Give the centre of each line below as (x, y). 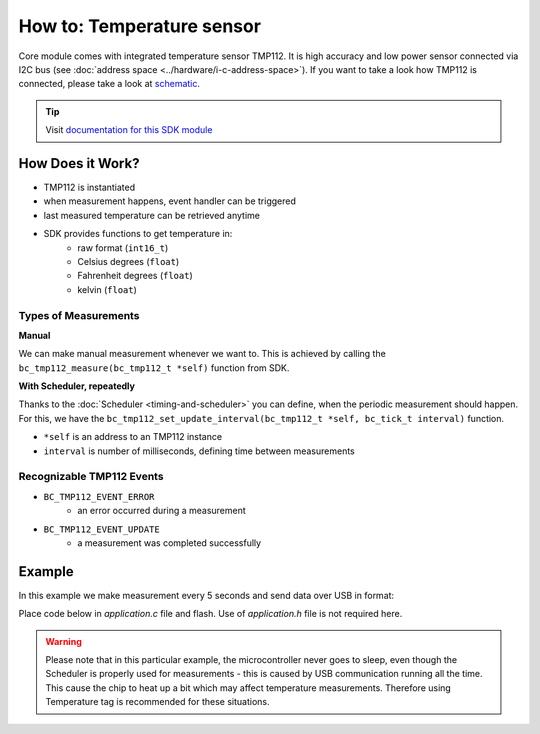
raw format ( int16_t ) (123, 247)
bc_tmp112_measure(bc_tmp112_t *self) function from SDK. (154, 367)
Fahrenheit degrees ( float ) (135, 276)
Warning (63, 641)
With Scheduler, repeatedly (76, 386)
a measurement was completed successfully (169, 542)
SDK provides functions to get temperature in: (138, 234)
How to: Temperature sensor (140, 26)
